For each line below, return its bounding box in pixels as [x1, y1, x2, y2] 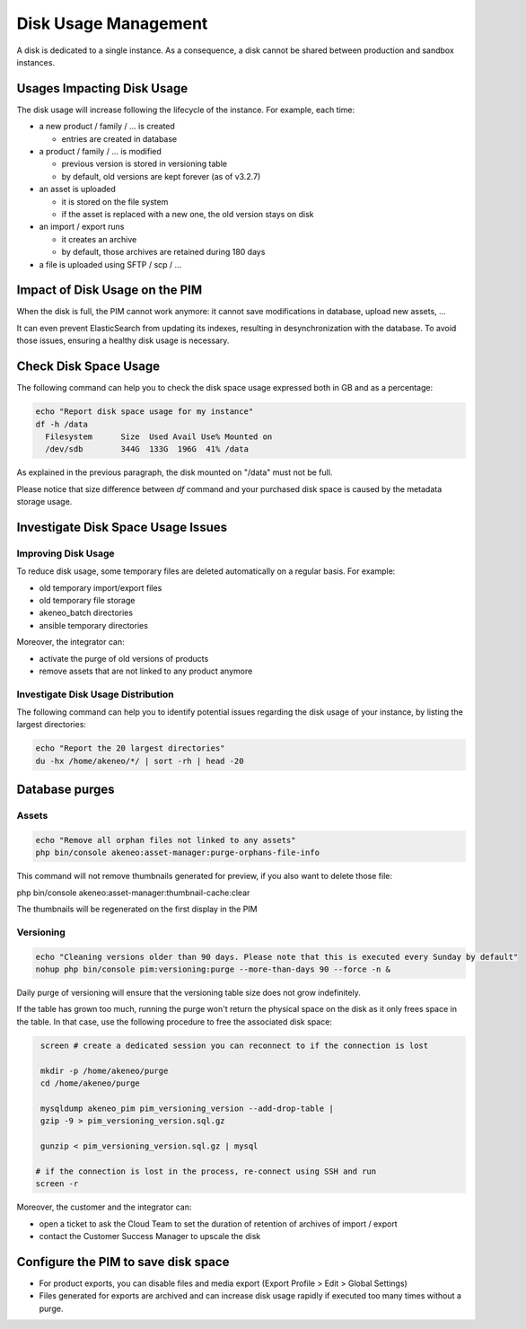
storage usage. [16, 497, 73, 507]
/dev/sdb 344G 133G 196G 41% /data [45, 444, 249, 454]
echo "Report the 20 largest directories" [35, 744, 225, 753]
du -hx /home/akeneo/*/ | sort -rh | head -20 [35, 755, 244, 766]
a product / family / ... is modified [39, 146, 162, 157]
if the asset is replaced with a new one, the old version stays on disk [61, 208, 314, 219]
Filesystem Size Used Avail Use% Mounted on [45, 431, 273, 442]
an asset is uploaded [39, 184, 117, 195]
